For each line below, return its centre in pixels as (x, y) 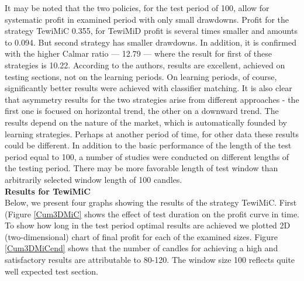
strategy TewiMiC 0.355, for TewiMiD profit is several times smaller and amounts (151, 31)
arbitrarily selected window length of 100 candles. (94, 179)
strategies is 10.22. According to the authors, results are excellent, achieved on (145, 65)
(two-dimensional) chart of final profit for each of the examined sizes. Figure (141, 236)
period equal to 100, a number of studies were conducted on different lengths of (147, 156)
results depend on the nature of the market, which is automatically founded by (146, 122)
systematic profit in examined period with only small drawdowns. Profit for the (147, 19)
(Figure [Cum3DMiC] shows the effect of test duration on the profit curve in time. (152, 214)
